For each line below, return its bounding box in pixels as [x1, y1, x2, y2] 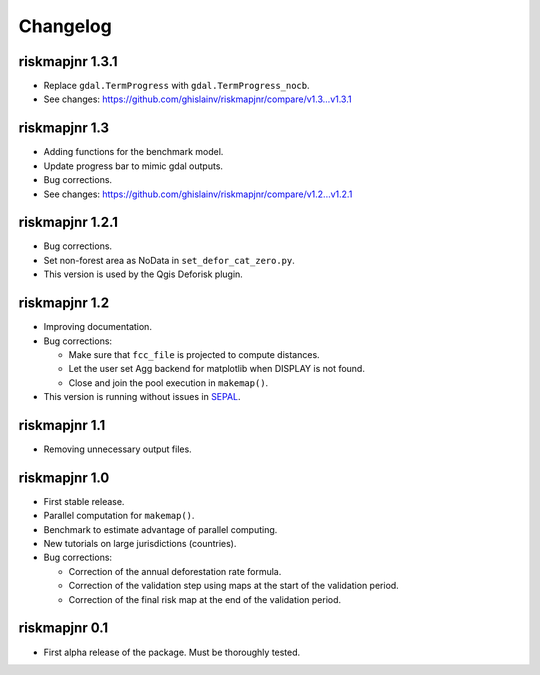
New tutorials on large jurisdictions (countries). [43, 538, 237, 550]
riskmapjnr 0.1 [18, 620, 109, 637]
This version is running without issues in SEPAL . [43, 391, 241, 403]
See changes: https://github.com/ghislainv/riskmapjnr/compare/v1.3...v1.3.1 [43, 93, 352, 105]
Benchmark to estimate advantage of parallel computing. [43, 523, 278, 535]
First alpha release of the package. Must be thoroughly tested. [43, 646, 301, 658]
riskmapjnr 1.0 [18, 469, 110, 486]
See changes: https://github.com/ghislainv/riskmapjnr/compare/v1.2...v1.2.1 [43, 188, 353, 200]
